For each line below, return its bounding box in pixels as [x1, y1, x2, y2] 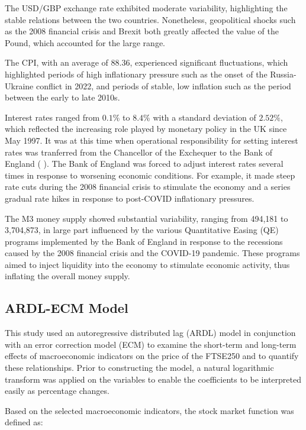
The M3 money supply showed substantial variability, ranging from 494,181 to [5, 212, 288, 224]
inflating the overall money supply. [5, 270, 130, 282]
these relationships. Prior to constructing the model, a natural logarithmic [5, 361, 274, 374]
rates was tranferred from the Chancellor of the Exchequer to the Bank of [5, 146, 272, 158]
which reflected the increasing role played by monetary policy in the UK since [5, 122, 287, 135]
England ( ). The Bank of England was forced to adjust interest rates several [5, 157, 284, 170]
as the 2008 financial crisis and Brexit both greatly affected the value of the [5, 25, 279, 37]
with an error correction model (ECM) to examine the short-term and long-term [5, 338, 297, 350]
